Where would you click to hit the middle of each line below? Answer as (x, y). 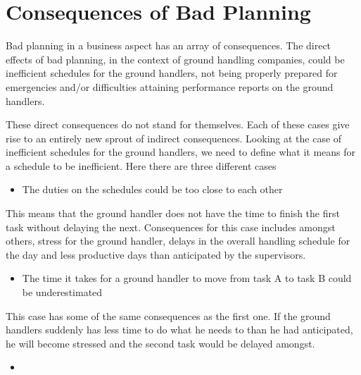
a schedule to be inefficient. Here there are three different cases (141, 165)
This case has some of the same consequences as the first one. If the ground (168, 315)
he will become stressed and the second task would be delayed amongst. (160, 343)
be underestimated (62, 292)
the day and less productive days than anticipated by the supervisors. (156, 254)
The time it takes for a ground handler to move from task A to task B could (187, 278)
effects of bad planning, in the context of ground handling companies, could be (175, 59)
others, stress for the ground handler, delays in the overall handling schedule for (178, 241)
